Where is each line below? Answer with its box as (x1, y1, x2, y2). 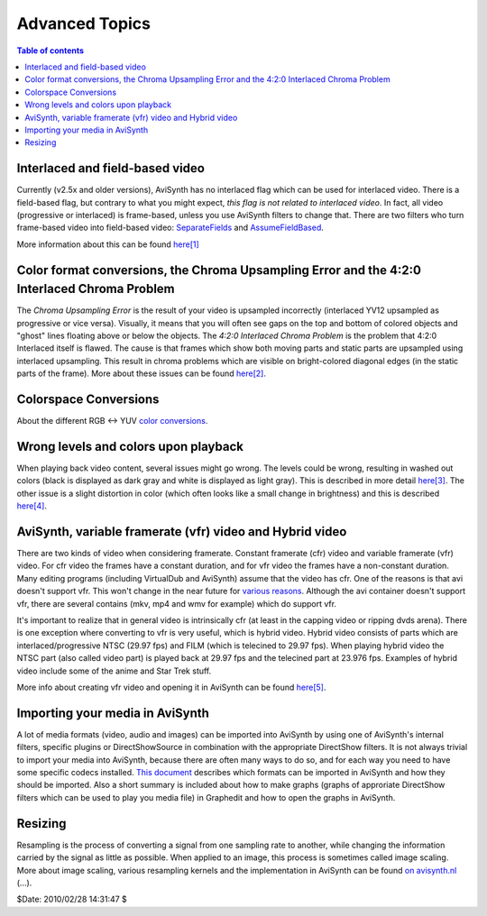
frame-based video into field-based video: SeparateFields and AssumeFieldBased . (16, 222, 325, 234)
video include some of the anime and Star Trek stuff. (16, 665, 212, 676)
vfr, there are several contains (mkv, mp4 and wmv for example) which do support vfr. (16, 598, 337, 609)
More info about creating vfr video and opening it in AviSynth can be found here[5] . (16, 682, 326, 692)
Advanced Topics (16, 14, 151, 33)
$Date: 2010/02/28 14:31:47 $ (16, 893, 128, 905)
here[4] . (16, 500, 47, 511)
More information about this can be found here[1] (16, 239, 200, 250)
